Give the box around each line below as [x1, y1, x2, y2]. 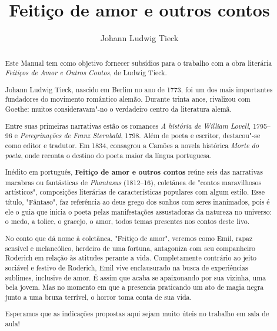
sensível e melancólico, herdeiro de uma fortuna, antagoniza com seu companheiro [5, 243, 255, 253]
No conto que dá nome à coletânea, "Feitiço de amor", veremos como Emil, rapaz [5, 233, 253, 243]
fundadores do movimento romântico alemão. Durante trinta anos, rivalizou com [5, 94, 251, 104]
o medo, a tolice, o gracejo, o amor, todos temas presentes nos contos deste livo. [5, 216, 250, 226]
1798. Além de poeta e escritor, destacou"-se [125, 131, 261, 141]
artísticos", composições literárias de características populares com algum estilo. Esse [5, 187, 265, 197]
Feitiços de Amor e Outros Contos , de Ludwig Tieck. [5, 68, 167, 78]
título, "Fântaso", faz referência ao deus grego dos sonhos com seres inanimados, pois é [5, 197, 270, 207]
